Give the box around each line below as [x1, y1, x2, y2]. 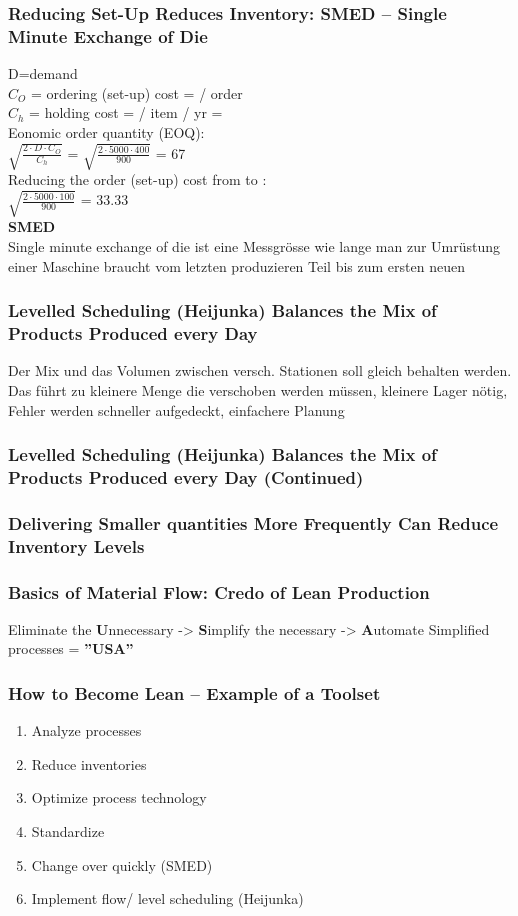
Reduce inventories [31, 753, 147, 774]
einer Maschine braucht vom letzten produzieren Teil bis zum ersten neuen [8, 255, 465, 276]
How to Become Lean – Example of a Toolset [8, 680, 381, 705]
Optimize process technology [31, 787, 207, 808]
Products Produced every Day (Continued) [8, 464, 364, 489]
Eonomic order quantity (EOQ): [8, 121, 205, 142]
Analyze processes [31, 720, 142, 741]
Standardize [31, 821, 105, 842]
